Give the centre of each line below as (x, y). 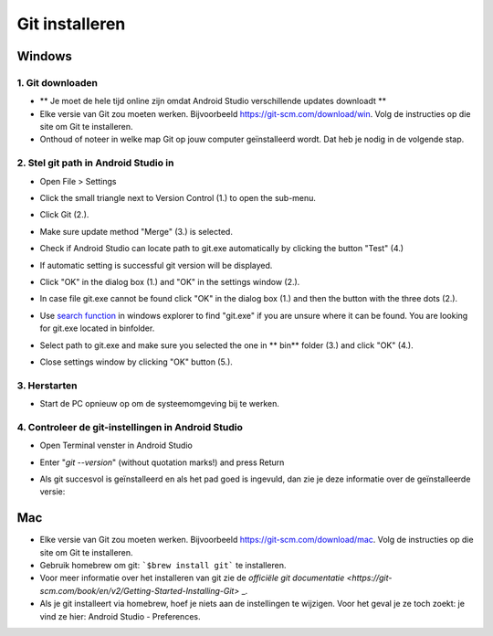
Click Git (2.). (64, 215)
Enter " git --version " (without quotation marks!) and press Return (162, 462)
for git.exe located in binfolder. (97, 328)
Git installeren (71, 24)
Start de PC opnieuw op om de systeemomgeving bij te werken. (160, 404)
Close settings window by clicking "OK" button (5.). (136, 362)
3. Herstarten (47, 386)
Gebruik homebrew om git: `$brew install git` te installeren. (163, 566)
